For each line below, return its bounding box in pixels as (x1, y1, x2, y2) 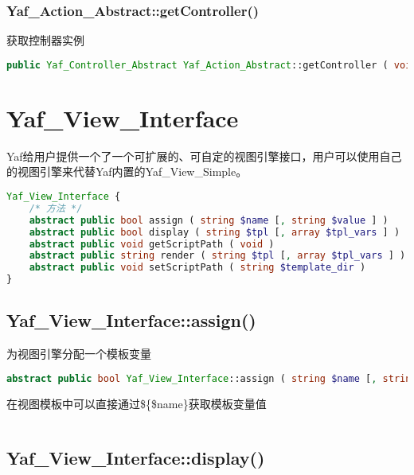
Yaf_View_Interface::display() (6, 445, 265, 469)
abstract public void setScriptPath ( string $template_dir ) (29, 262, 366, 274)
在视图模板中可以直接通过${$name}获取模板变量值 (6, 395, 267, 411)
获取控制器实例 (6, 32, 84, 49)
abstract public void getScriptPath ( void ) (29, 238, 275, 250)
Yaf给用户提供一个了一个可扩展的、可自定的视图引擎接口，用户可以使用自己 (6, 147, 402, 164)
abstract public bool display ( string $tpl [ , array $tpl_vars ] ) (29, 226, 400, 238)
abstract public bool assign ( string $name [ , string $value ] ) (29, 214, 389, 226)
